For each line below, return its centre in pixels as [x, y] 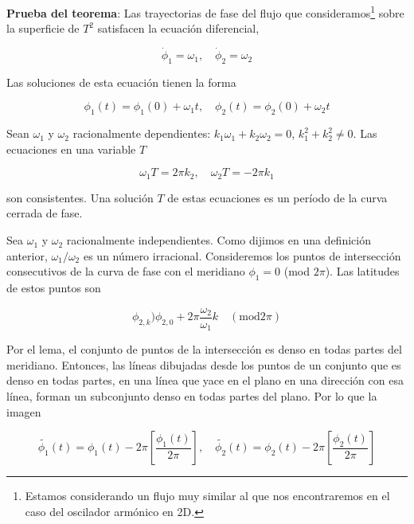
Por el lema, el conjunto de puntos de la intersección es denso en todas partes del [204, 349]
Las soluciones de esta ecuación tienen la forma [121, 82]
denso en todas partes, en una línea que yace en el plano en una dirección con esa [205, 380]
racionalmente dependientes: [142, 133]
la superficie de [43, 28]
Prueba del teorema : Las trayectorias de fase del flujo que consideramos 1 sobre [205, 12]
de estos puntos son [54, 288]
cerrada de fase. [45, 213]
